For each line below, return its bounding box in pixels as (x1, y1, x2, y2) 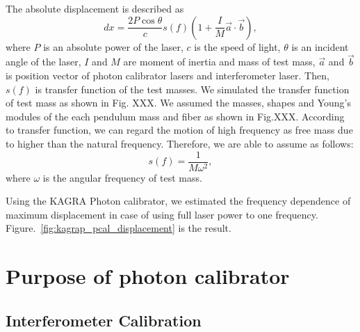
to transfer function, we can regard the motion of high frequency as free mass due (6, 122, 353, 137)
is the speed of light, (194, 39, 281, 54)
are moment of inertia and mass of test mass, (123, 54, 316, 69)
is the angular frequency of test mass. (42, 170, 202, 184)
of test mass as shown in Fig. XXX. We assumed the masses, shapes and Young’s (6, 95, 351, 110)
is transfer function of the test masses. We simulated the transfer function (35, 81, 350, 96)
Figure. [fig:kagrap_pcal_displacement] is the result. (6, 221, 231, 235)
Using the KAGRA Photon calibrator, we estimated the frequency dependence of (6, 193, 351, 208)
